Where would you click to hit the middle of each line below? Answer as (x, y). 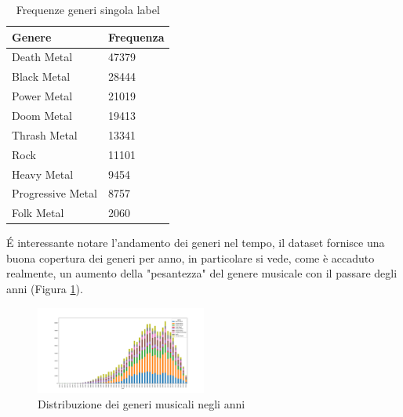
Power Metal (42, 96)
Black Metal (41, 76)
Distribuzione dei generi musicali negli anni (142, 403)
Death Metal (42, 57)
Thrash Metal (45, 134)
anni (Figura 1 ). (45, 289)
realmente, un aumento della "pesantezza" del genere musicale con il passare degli (202, 273)
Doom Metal (42, 115)
